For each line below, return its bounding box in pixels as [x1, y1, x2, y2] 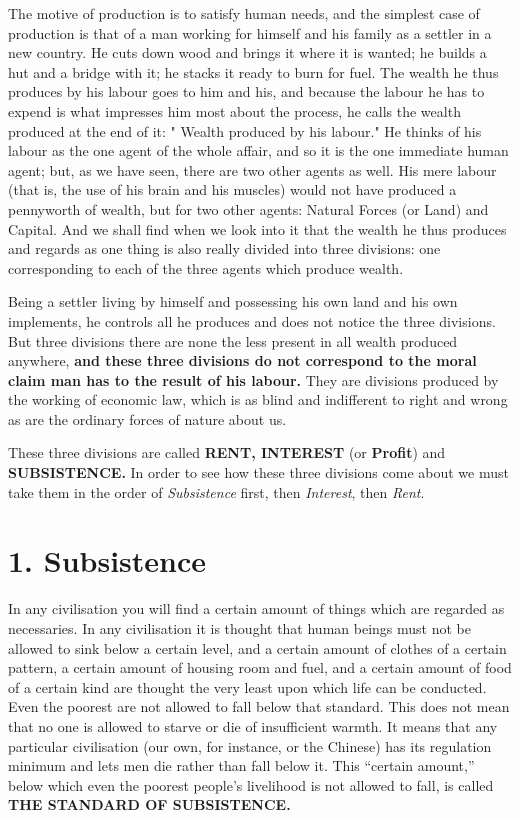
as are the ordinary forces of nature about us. [8, 408, 287, 429]
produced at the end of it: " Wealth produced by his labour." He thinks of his [8, 120, 482, 141]
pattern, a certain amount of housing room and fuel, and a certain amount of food [8, 657, 512, 678]
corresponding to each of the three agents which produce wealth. [8, 257, 404, 278]
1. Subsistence [8, 540, 207, 581]
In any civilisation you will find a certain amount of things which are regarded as [8, 598, 505, 619]
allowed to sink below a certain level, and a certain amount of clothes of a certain [8, 637, 507, 658]
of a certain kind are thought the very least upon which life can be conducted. [8, 676, 487, 697]
